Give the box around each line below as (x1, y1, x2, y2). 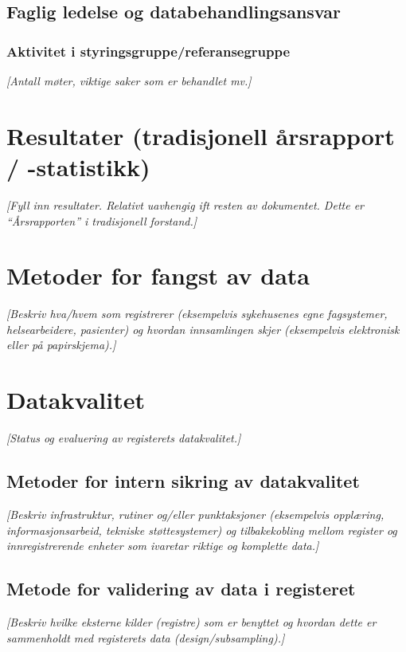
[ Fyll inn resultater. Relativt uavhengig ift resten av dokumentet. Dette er (6, 196, 364, 213)
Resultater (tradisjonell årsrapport (6, 119, 395, 151)
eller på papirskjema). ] (6, 336, 116, 353)
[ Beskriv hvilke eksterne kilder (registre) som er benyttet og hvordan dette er (6, 613, 377, 630)
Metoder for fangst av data (6, 259, 310, 292)
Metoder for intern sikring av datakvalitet (6, 469, 360, 493)
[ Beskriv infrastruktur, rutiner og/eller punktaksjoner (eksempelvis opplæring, (6, 505, 385, 522)
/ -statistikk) (6, 150, 150, 183)
